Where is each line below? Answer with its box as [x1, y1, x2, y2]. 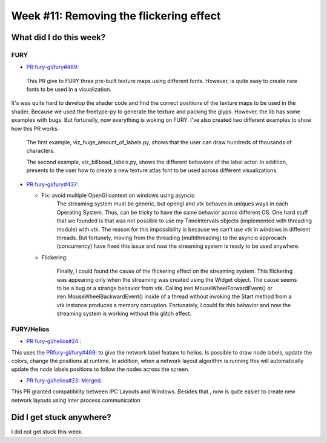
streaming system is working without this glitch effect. [56, 310, 192, 318]
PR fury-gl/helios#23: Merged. [26, 376, 102, 384]
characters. [26, 147, 55, 155]
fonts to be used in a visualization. [26, 85, 112, 93]
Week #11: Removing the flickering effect [11, 9, 221, 22]
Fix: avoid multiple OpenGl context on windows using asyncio [41, 192, 195, 199]
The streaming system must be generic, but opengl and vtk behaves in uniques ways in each [56, 200, 289, 207]
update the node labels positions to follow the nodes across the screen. [11, 365, 190, 373]
